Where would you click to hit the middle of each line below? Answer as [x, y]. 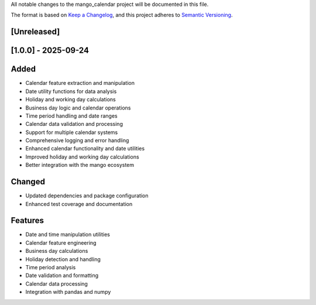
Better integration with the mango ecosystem [80, 165]
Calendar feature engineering [61, 242]
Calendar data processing [56, 283]
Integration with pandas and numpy [68, 292]
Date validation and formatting [62, 276]
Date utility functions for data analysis [71, 91]
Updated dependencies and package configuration [87, 196]
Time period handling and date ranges [71, 116]
